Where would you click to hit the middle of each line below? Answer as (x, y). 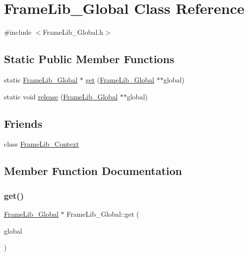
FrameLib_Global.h (73, 32)
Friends (23, 123)
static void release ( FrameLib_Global (61, 96)
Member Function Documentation (93, 171)
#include (18, 32)
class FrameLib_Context (42, 144)
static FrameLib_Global (41, 79)
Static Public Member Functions (89, 59)
